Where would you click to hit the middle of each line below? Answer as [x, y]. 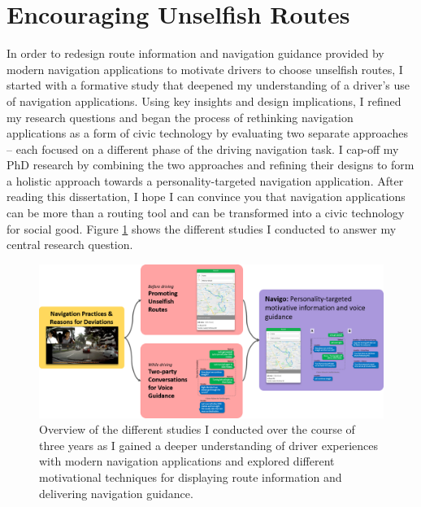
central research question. [70, 245]
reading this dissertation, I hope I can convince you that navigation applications [206, 197]
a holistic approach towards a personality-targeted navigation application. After [205, 180]
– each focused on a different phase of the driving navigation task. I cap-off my [203, 149]
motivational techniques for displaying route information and [191, 477]
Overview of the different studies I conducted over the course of [197, 429]
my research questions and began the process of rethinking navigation [180, 117]
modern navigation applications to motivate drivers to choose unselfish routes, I [205, 69]
